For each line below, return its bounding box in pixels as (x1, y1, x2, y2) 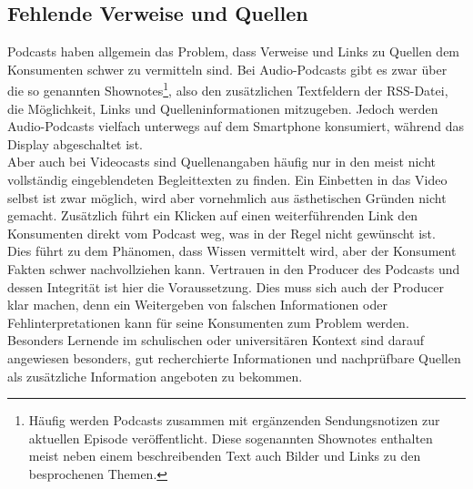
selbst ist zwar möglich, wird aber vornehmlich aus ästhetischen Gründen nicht (7, 188, 447, 207)
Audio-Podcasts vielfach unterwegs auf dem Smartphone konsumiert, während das (7, 117, 465, 136)
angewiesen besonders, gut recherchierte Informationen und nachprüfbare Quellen (7, 348, 461, 367)
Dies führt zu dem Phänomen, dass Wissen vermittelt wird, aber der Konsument (7, 241, 457, 260)
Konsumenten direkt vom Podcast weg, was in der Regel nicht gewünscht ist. (7, 223, 436, 242)
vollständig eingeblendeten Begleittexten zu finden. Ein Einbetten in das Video (7, 170, 448, 189)
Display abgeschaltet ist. (7, 134, 143, 153)
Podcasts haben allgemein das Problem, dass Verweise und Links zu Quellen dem (7, 42, 460, 61)
